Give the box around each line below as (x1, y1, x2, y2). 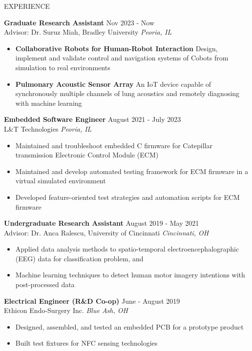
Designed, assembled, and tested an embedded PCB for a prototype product (15, 321, 244, 331)
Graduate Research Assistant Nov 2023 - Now (4, 17, 155, 27)
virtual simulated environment (15, 175, 106, 186)
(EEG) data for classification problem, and (15, 253, 144, 263)
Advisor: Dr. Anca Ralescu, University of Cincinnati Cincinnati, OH (4, 227, 209, 237)
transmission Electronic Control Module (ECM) (15, 150, 159, 160)
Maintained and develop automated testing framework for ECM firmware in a (15, 166, 248, 176)
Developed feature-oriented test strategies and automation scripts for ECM (15, 192, 240, 202)
